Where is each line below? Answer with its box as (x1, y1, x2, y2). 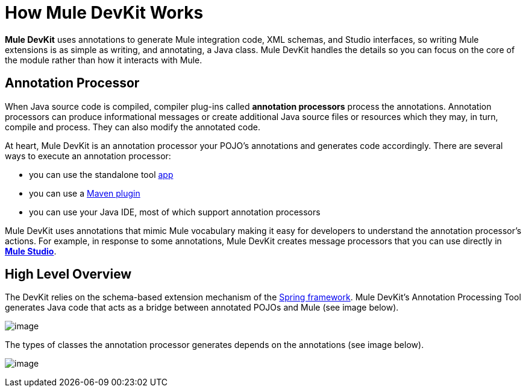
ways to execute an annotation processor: (5, 150, 171, 161)
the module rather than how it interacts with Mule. (5, 54, 202, 65)
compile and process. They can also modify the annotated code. (5, 121, 261, 132)
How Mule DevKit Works (5, 2, 204, 23)
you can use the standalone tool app (29, 169, 174, 180)
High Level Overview (5, 267, 132, 282)
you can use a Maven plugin (29, 188, 140, 198)
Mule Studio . (5, 245, 57, 256)
